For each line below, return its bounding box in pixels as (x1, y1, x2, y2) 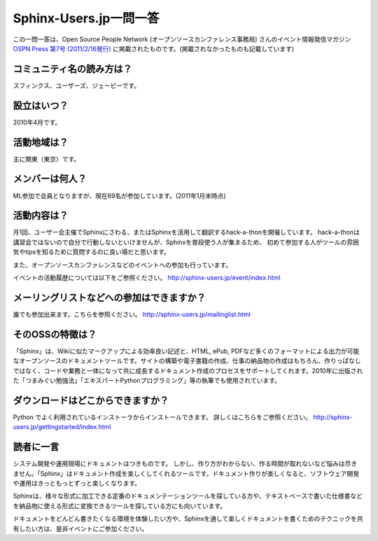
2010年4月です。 (13, 118, 62, 126)
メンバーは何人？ (13, 173, 87, 185)
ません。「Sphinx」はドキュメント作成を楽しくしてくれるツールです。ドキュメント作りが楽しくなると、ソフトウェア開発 (13, 469, 360, 477)
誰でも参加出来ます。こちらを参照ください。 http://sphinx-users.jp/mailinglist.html (13, 310, 251, 318)
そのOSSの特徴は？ (13, 328, 97, 340)
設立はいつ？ (13, 99, 69, 111)
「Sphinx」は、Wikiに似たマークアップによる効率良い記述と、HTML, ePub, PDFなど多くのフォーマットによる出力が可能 (13, 346, 360, 355)
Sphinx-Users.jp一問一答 (13, 10, 160, 26)
